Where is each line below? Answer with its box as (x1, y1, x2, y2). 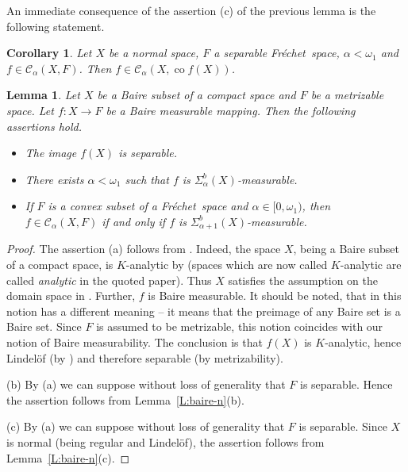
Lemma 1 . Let (6, 86, 80, 103)
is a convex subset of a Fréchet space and (48, 198, 248, 214)
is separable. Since (298, 418, 387, 435)
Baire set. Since (6, 318, 82, 335)
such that (125, 171, 169, 187)
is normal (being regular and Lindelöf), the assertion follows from (6, 433, 325, 450)
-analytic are (340, 255, 402, 272)
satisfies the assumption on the (228, 271, 379, 288)
